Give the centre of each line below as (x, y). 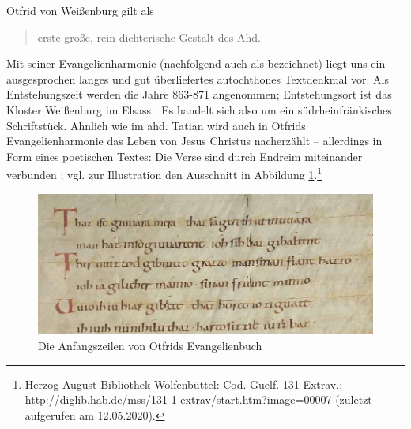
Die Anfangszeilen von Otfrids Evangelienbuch (150, 345)
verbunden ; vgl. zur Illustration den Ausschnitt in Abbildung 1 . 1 (164, 173)
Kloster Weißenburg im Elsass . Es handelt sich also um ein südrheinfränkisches (199, 109)
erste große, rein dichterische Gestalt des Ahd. (149, 37)
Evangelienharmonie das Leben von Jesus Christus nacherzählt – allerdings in (194, 141)
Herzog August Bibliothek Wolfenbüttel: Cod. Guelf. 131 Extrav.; (184, 384)
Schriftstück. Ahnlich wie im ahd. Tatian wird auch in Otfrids (156, 125)
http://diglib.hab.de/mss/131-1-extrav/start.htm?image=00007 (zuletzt (198, 399)
